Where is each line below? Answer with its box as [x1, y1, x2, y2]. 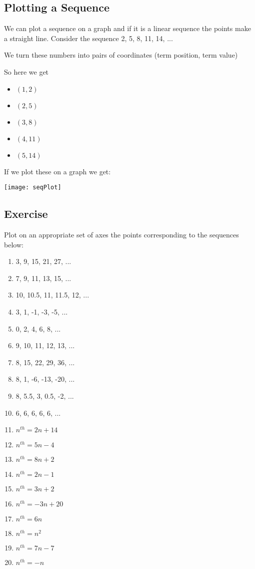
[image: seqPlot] [4, 184, 61, 191]
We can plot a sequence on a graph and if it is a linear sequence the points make [4, 23, 251, 34]
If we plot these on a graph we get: [4, 166, 111, 176]
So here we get [4, 66, 49, 77]
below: [4, 239, 23, 249]
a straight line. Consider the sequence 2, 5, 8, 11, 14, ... [4, 33, 173, 43]
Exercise [4, 206, 48, 221]
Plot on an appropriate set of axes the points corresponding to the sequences [4, 229, 239, 240]
